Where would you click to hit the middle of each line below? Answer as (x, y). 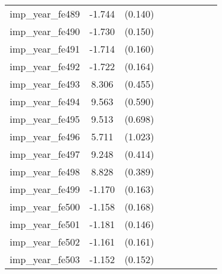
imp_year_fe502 (45, 242)
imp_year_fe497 (45, 154)
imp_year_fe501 (45, 224)
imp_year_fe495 (45, 119)
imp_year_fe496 (45, 136)
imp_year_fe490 (45, 31)
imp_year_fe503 (45, 259)
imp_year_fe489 (45, 14)
